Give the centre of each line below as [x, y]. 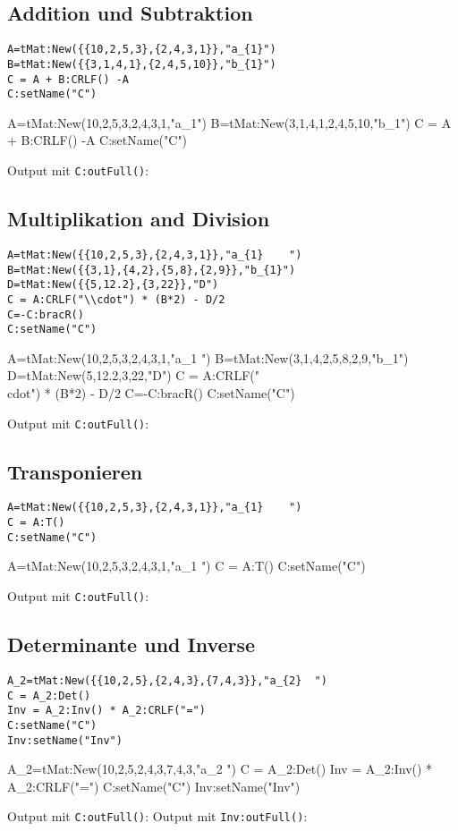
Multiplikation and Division [139, 219]
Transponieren [75, 471]
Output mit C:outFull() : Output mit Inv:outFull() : [157, 816]
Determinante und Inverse [131, 644]
